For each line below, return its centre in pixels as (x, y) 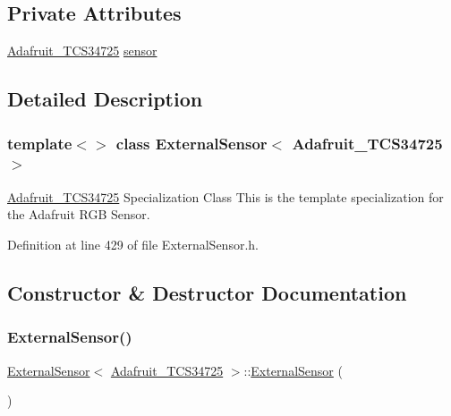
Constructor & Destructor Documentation (207, 292)
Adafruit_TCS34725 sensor (82, 51)
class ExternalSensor (191, 143)
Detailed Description (105, 99)
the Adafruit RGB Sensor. (79, 214)
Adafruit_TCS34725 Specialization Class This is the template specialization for (225, 196)
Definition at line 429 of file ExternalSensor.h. (133, 244)
